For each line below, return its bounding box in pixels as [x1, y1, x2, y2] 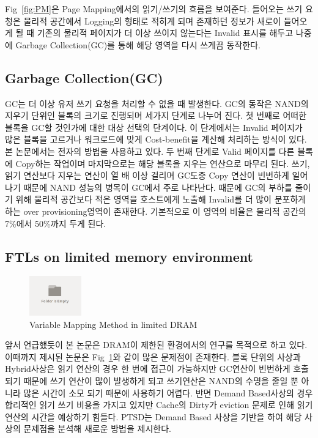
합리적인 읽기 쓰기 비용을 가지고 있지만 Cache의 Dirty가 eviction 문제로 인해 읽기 [5, 398, 313, 411]
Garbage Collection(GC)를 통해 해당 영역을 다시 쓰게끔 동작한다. [15, 38, 261, 51]
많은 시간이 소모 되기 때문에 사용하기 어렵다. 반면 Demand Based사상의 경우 [23, 386, 313, 399]
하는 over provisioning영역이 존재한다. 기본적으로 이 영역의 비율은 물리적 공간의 [5, 204, 306, 217]
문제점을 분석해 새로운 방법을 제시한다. [23, 422, 171, 435]
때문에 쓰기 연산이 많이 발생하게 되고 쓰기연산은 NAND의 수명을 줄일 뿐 [23, 374, 298, 387]
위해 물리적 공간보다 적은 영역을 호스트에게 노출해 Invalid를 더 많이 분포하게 [15, 193, 306, 206]
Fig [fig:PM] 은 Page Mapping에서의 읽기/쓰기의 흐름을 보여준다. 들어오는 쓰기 [5, 2, 303, 15]
